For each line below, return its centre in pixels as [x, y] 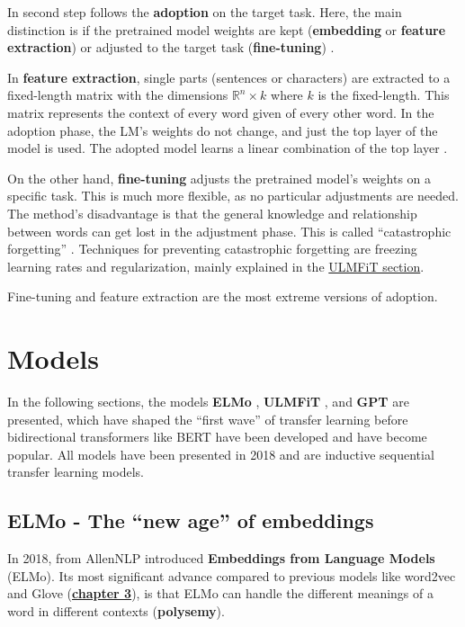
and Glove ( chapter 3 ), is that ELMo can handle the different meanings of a [220, 593]
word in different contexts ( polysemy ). [116, 610]
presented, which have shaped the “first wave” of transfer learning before [208, 419]
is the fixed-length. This [384, 95]
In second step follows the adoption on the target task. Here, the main [205, 12]
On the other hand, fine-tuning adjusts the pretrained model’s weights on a [219, 178]
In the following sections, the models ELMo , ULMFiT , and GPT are [208, 402]
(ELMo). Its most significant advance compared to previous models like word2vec [232, 575]
